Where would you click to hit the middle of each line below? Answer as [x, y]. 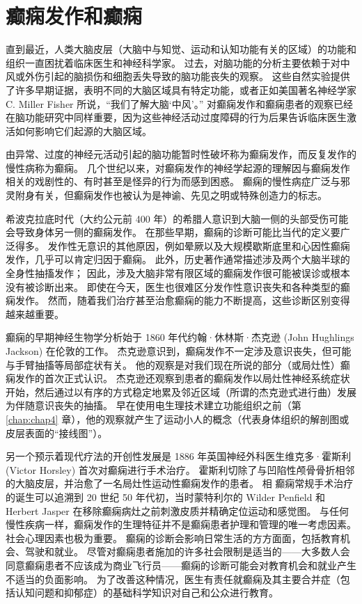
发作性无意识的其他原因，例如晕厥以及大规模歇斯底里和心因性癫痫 [199, 245]
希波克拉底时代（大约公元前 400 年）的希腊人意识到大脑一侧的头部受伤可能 [177, 218]
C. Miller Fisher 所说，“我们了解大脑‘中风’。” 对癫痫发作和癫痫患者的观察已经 [179, 103]
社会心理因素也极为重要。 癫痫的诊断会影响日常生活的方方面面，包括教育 [173, 538]
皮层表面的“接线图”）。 [57, 432]
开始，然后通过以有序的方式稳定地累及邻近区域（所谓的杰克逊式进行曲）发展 [181, 391]
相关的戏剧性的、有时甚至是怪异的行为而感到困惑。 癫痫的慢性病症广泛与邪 [178, 181]
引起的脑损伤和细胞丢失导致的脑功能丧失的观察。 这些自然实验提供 [197, 76]
